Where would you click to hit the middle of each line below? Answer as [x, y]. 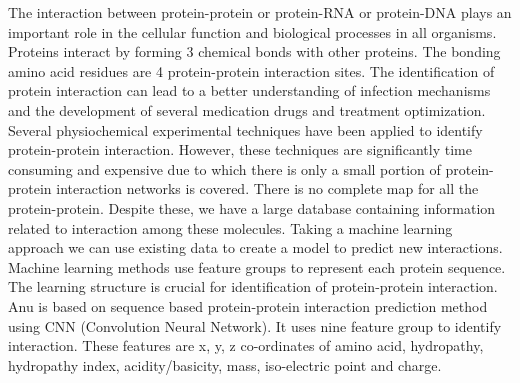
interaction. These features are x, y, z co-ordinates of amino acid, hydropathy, [246, 345]
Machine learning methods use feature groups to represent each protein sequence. [257, 266]
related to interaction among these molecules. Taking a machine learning [230, 227]
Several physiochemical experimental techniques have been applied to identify [245, 129]
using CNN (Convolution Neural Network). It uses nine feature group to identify [255, 325]
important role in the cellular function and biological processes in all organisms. [252, 31]
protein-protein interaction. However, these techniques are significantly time [240, 149]
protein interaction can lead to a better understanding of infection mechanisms [249, 90]
